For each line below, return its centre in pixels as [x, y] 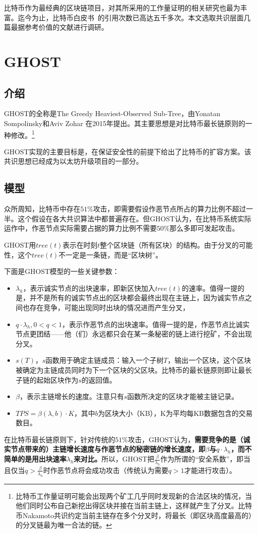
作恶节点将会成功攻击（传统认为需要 [109, 470]
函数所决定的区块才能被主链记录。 [183, 396]
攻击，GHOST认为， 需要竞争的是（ [185, 439]
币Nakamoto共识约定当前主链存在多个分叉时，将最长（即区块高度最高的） [134, 515]
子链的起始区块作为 [47, 379]
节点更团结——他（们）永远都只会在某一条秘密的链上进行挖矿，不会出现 [134, 334]
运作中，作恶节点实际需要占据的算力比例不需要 [80, 228]
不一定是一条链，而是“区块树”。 [110, 254]
